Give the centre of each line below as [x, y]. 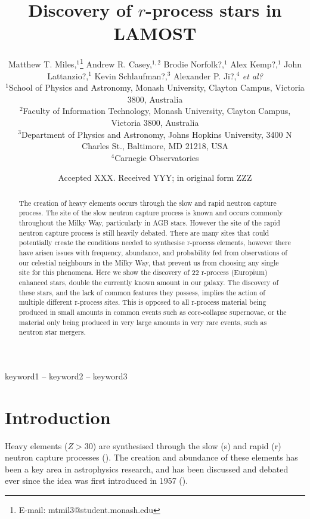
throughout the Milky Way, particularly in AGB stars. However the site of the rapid [149, 223]
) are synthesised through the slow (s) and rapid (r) [187, 445]
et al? [252, 75]
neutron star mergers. [52, 332]
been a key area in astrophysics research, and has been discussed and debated [147, 469]
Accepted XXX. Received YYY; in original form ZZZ [155, 177]
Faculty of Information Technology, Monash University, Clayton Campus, [157, 111]
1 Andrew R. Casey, [116, 63]
